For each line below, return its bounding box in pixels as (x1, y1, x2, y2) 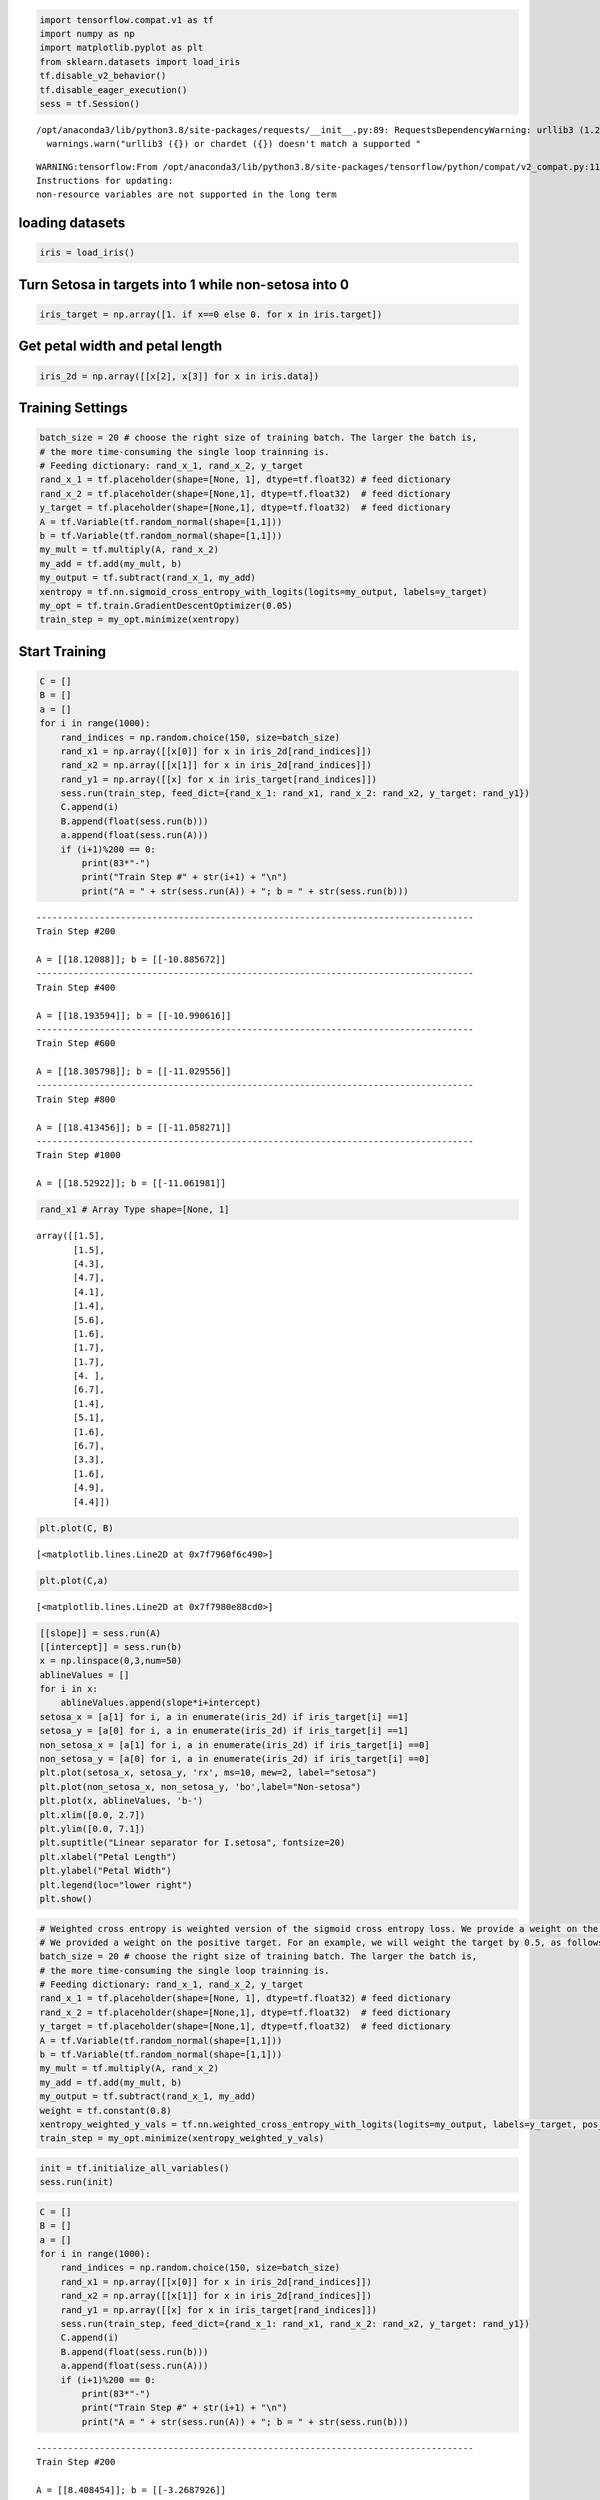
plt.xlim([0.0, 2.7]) (39, 1809, 146, 1820)
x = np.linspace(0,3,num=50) (39, 1655, 183, 1667)
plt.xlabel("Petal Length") (39, 1851, 177, 1862)
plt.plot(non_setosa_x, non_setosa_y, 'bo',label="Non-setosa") (39, 1781, 362, 1792)
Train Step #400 (36, 981, 116, 993)
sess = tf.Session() (39, 98, 140, 109)
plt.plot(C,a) (39, 1575, 109, 1586)
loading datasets (18, 215, 126, 232)
